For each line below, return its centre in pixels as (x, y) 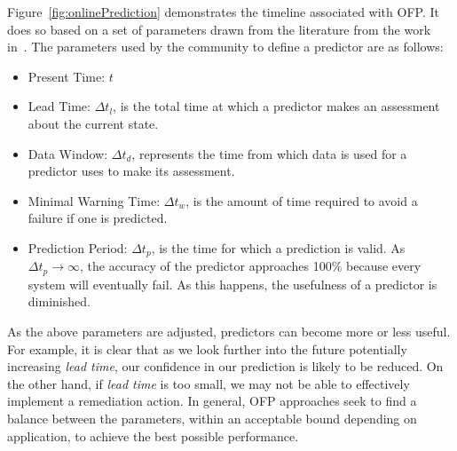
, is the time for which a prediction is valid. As (278, 247)
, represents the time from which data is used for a (269, 153)
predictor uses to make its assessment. (131, 171)
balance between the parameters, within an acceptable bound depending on (212, 418)
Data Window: (68, 153)
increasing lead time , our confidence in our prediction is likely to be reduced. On (225, 366)
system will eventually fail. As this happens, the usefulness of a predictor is (232, 284)
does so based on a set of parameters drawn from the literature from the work (219, 29)
